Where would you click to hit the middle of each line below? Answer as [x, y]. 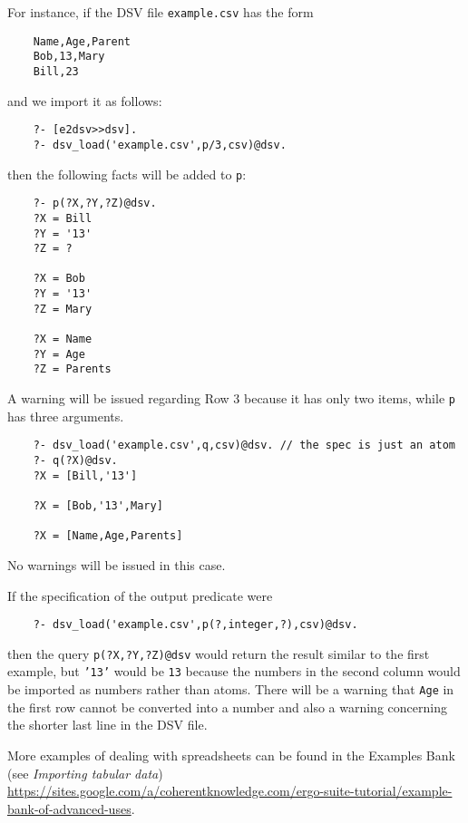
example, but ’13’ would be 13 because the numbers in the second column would [234, 671]
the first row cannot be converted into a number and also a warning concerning [227, 707]
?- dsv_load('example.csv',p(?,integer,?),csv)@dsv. [195, 625]
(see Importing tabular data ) [85, 773]
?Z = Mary [63, 309]
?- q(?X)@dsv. [75, 460]
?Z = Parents [72, 369]
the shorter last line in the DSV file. [107, 725]
